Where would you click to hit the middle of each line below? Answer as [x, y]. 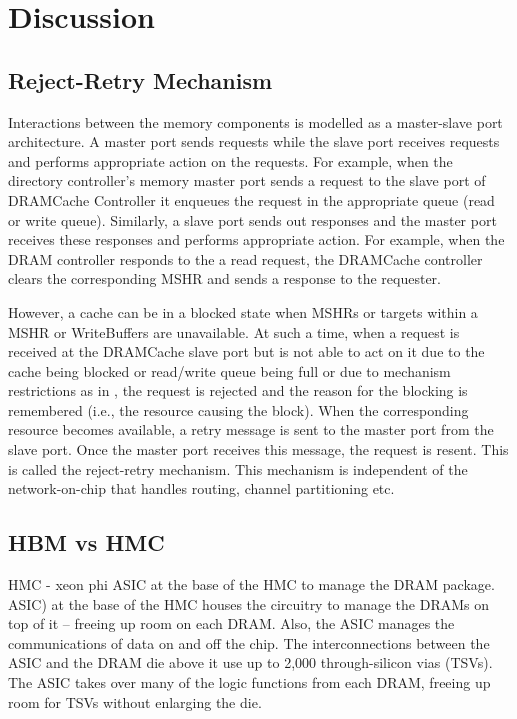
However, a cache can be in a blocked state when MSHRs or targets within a [243, 311]
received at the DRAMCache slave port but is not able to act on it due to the [246, 351]
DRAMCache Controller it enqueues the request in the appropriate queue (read [251, 199]
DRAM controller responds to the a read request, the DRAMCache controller [245, 258]
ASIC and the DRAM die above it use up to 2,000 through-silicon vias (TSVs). [250, 662]
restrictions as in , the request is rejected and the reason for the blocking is [238, 390]
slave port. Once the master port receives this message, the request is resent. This [258, 449]
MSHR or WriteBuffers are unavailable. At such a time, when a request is [234, 331]
